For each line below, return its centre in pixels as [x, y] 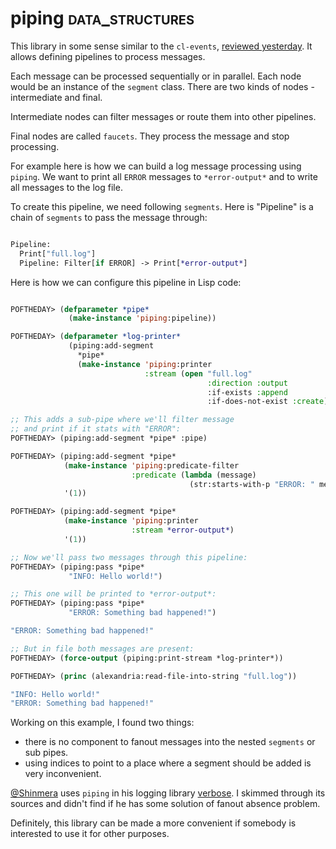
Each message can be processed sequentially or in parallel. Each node [156, 76]
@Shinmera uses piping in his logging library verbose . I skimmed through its [168, 793]
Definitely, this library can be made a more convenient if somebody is [153, 823]
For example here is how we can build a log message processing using [156, 166]
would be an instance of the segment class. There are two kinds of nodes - [162, 86]
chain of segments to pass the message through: [109, 217]
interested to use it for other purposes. [90, 834]
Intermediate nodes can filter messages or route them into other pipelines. [163, 116]
